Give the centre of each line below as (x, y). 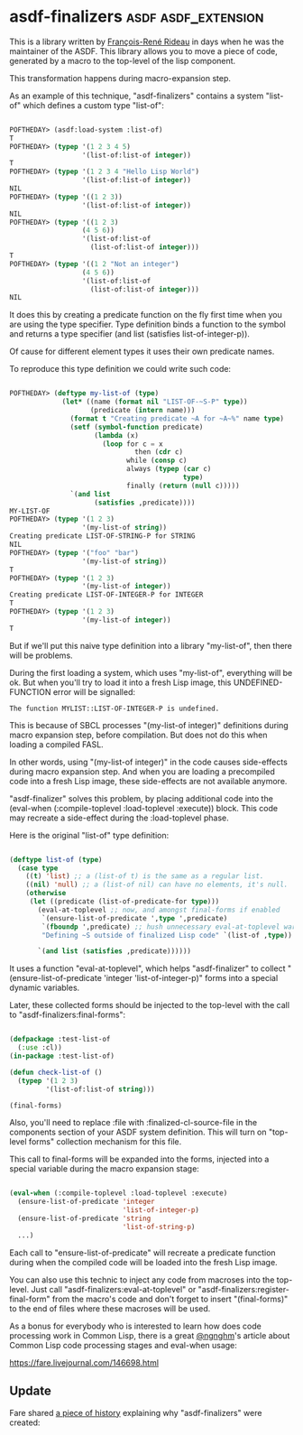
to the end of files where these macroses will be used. (110, 1308)
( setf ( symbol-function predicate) (137, 427)
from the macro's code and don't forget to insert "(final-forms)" (170, 1299)
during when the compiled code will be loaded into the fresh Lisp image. (143, 1262)
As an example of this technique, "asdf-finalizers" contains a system (137, 96)
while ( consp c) (156, 461)
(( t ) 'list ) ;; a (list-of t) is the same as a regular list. (145, 876)
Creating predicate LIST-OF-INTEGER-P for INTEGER (106, 595)
